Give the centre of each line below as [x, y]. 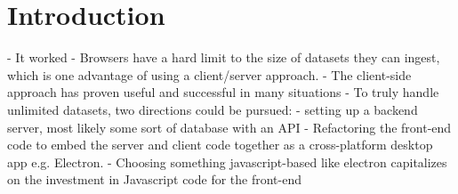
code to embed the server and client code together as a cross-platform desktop [220, 145]
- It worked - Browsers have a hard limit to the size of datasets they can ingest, [224, 57]
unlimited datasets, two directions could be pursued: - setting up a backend [213, 109]
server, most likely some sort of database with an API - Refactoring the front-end [229, 127]
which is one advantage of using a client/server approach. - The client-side [209, 74]
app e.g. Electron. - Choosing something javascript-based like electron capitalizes [227, 162]
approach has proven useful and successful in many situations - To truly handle [223, 92]
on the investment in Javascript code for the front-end [155, 179]
